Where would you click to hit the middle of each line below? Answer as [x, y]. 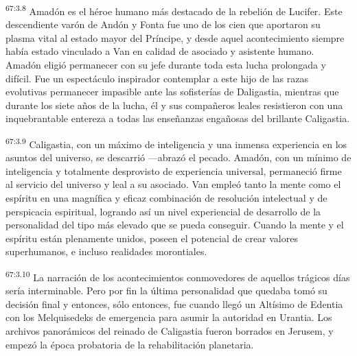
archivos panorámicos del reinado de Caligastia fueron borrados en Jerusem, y [170, 331]
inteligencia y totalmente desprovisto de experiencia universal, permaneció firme [174, 170]
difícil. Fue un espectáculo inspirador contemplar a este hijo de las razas [157, 78]
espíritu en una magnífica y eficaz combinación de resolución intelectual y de [166, 198]
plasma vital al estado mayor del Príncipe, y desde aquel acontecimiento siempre [175, 37]
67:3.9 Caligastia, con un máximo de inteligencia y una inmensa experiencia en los [176, 143]
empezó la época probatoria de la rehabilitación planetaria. [130, 344]
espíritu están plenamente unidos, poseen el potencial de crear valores [152, 238]
